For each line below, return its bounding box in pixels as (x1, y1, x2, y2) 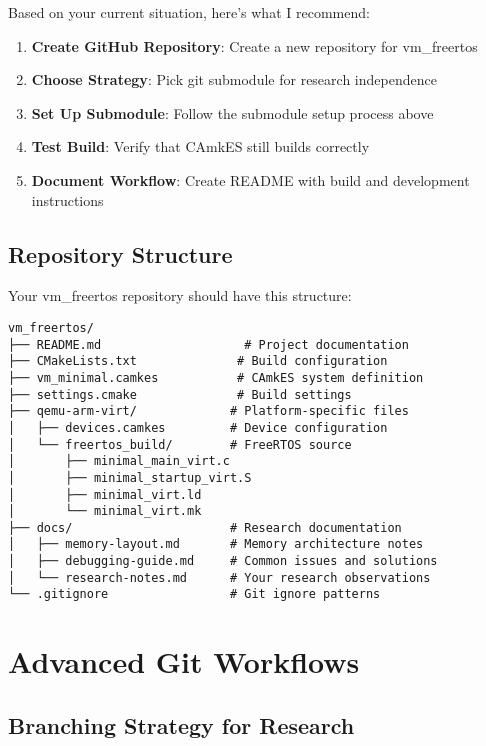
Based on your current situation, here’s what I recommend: (8, 2, 370, 22)
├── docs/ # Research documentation (8, 520, 402, 535)
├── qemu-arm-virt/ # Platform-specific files (8, 404, 409, 419)
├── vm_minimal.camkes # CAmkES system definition (8, 370, 424, 385)
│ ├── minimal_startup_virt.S (8, 470, 252, 485)
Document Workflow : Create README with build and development (31, 169, 470, 190)
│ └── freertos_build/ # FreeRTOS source (8, 437, 352, 452)
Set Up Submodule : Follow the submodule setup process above (31, 102, 434, 123)
